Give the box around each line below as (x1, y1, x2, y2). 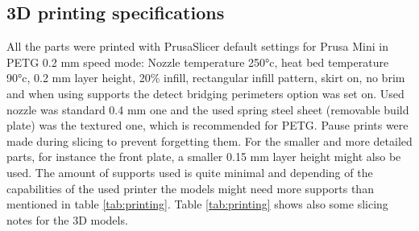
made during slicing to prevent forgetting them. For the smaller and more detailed (6, 132, 413, 149)
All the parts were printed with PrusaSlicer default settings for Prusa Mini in (6, 38, 388, 55)
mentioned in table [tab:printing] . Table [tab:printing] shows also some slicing (6, 196, 388, 212)
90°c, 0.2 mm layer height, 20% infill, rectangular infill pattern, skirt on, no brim (6, 69, 405, 86)
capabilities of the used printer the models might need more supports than (6, 179, 374, 196)
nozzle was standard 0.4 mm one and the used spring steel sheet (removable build (6, 101, 409, 118)
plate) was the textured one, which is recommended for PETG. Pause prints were (6, 117, 409, 134)
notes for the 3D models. (6, 211, 128, 228)
